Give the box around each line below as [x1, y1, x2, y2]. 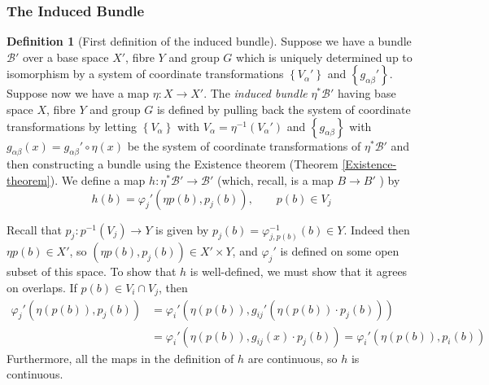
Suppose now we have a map [7, 85, 150, 102]
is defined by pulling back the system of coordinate [156, 101, 411, 117]
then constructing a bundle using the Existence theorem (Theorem [7, 155, 338, 173]
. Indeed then [343, 221, 410, 238]
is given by [155, 221, 209, 238]
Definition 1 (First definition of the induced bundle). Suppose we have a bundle [7, 33, 412, 50]
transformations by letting [7, 117, 138, 134]
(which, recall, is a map [216, 171, 334, 188]
